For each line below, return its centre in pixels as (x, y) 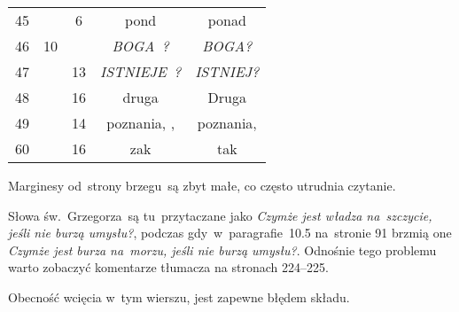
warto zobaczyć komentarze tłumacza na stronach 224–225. (168, 267)
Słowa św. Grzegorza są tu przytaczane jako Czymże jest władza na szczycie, (220, 215)
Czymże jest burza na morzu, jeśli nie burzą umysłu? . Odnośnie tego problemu (222, 250)
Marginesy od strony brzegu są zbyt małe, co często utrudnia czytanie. (202, 185)
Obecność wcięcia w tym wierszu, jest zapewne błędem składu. (179, 296)
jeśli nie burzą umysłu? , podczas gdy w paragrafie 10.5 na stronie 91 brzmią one (230, 233)
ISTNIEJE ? (141, 71)
